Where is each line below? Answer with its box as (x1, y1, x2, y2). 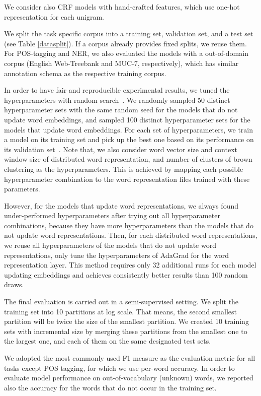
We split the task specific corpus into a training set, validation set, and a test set (4, 28, 253, 39)
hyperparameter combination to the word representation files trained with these (4, 173, 250, 184)
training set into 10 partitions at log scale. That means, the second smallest (4, 306, 237, 316)
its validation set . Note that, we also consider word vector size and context (4, 144, 238, 154)
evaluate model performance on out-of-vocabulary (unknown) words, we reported (4, 372, 253, 383)
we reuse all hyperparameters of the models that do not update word (4, 240, 216, 250)
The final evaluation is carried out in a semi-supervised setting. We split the (4, 296, 239, 307)
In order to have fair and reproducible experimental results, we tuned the (4, 85, 230, 95)
